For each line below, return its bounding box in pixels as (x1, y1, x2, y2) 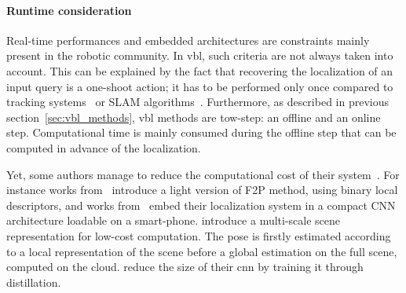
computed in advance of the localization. (6, 139, 201, 156)
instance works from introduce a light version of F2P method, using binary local (6, 181, 398, 198)
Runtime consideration (6, 2, 132, 18)
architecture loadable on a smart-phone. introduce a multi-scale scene (6, 212, 341, 229)
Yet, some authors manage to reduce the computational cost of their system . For (6, 166, 400, 182)
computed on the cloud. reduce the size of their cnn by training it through (6, 258, 364, 275)
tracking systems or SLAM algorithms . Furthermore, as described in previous (6, 93, 389, 110)
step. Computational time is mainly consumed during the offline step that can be (6, 124, 397, 141)
